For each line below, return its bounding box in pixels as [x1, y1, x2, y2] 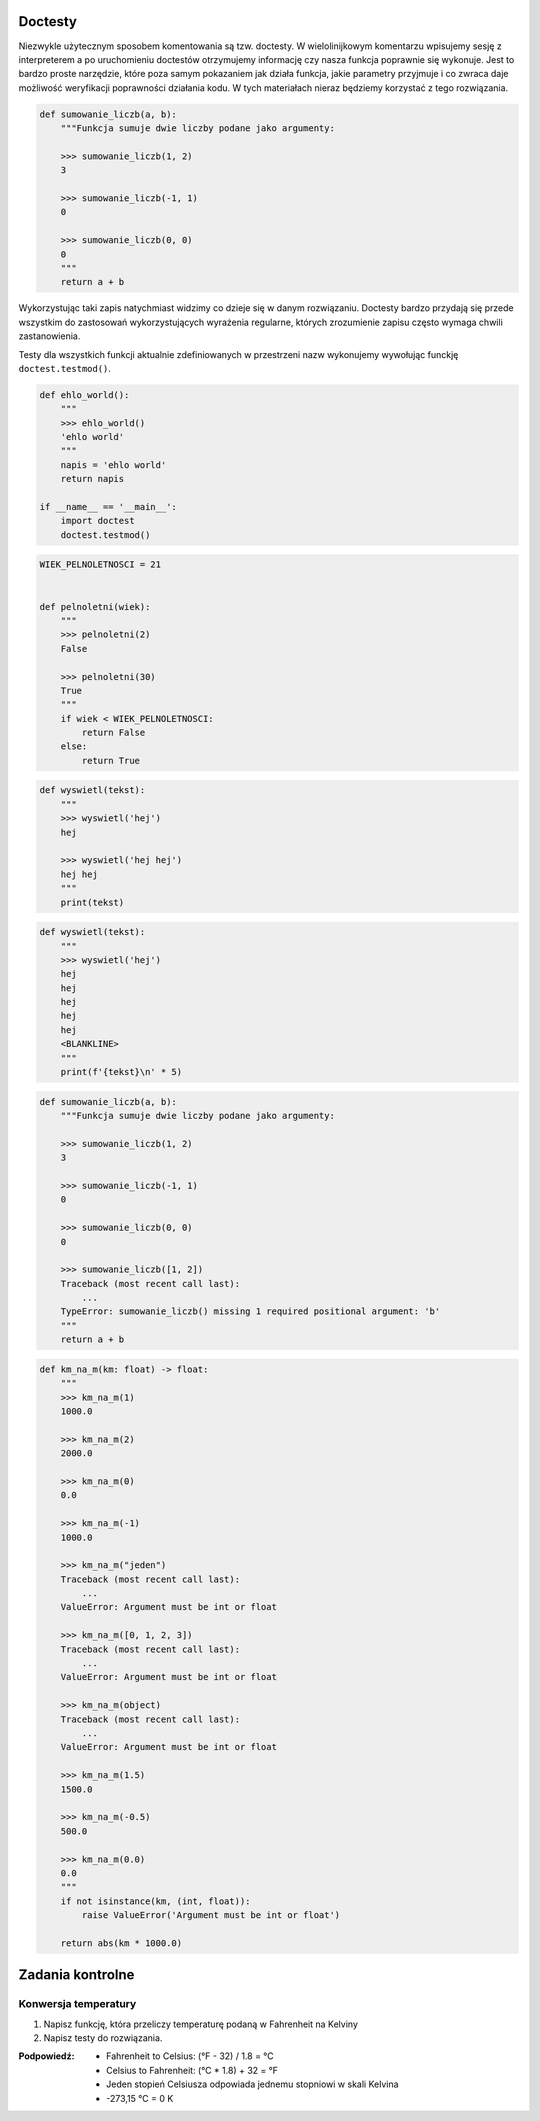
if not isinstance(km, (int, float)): [60, 1895, 251, 1907]
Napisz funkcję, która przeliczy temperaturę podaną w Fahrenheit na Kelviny [43, 2018, 359, 2030]
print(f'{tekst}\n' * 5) [60, 1066, 183, 1078]
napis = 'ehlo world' [60, 459, 167, 470]
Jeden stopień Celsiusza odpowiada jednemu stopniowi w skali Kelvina [106, 2078, 399, 2090]
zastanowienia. [18, 330, 81, 342]
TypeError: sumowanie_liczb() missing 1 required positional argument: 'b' [60, 1306, 441, 1317]
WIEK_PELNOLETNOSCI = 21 [39, 559, 162, 570]
